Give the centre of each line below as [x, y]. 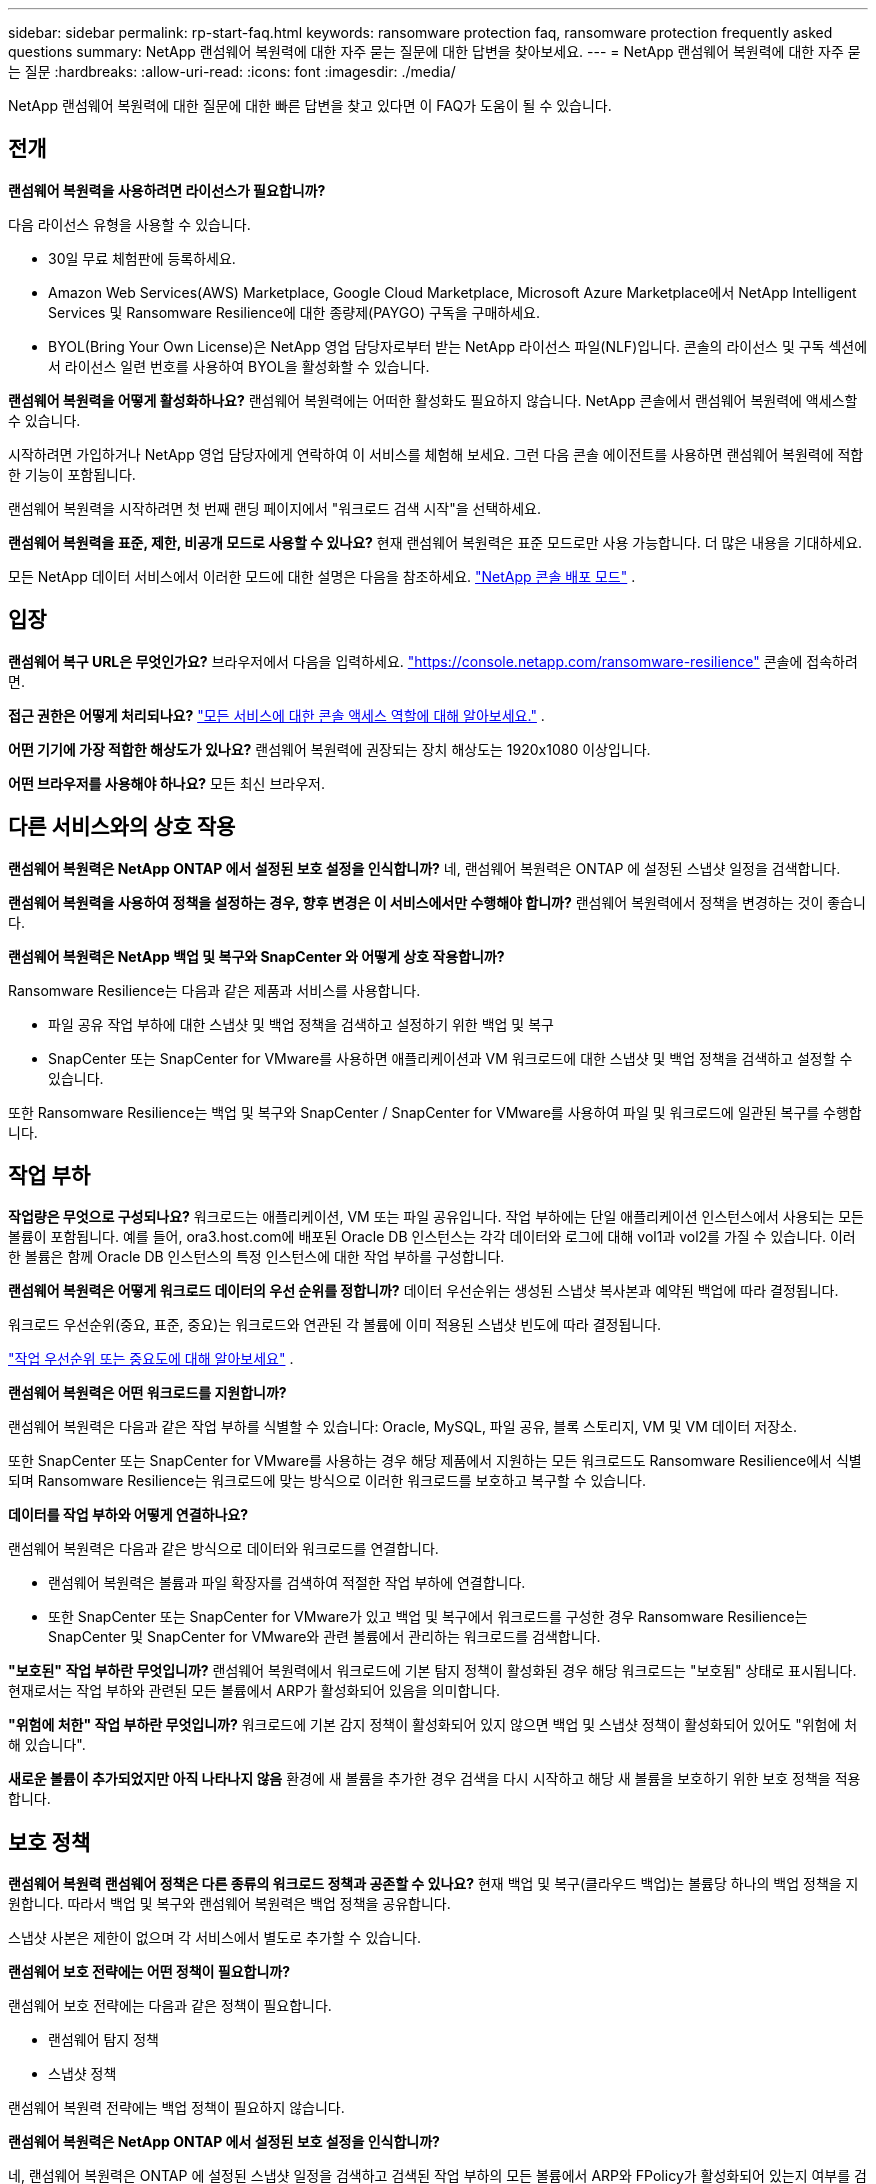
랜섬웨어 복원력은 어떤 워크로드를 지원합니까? [147, 1393]
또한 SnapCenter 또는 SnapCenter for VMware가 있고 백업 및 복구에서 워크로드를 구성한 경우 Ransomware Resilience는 [428, 1617]
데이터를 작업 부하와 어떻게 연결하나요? [128, 1515]
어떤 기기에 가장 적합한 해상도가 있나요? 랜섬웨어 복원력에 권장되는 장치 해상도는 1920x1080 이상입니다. [329, 749]
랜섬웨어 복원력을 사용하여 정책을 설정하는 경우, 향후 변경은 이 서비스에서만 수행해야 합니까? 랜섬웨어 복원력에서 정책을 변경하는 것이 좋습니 [437, 902]
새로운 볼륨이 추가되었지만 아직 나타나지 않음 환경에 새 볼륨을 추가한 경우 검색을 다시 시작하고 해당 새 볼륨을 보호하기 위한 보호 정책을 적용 [434, 1779]
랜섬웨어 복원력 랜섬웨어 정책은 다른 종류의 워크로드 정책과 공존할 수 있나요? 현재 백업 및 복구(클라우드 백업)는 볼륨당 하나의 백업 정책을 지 [433, 1884]
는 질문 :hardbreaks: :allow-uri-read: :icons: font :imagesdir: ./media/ [232, 71]
